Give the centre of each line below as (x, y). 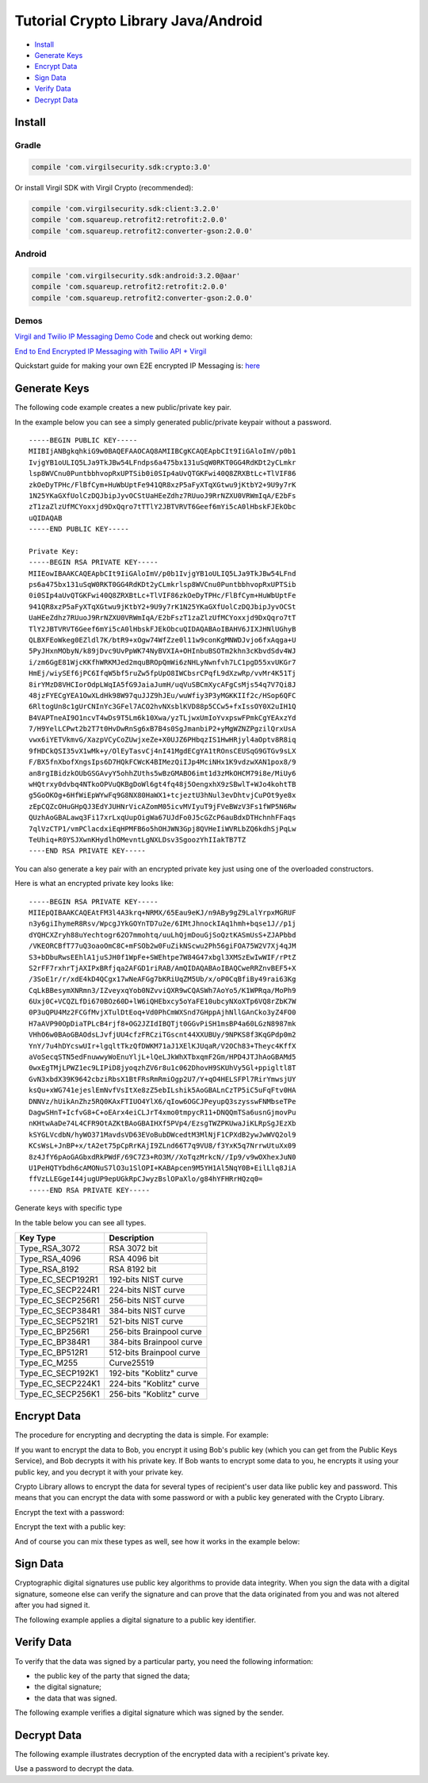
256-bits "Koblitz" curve (154, 1394)
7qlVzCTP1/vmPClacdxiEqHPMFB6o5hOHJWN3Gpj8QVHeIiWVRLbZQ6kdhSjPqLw (162, 828)
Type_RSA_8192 (49, 1269)
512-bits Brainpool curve (155, 1352)
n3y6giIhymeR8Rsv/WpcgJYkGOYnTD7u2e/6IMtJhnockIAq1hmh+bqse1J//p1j (162, 924)
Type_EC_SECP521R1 (59, 1321)
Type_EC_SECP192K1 (59, 1373)
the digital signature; (68, 1687)
